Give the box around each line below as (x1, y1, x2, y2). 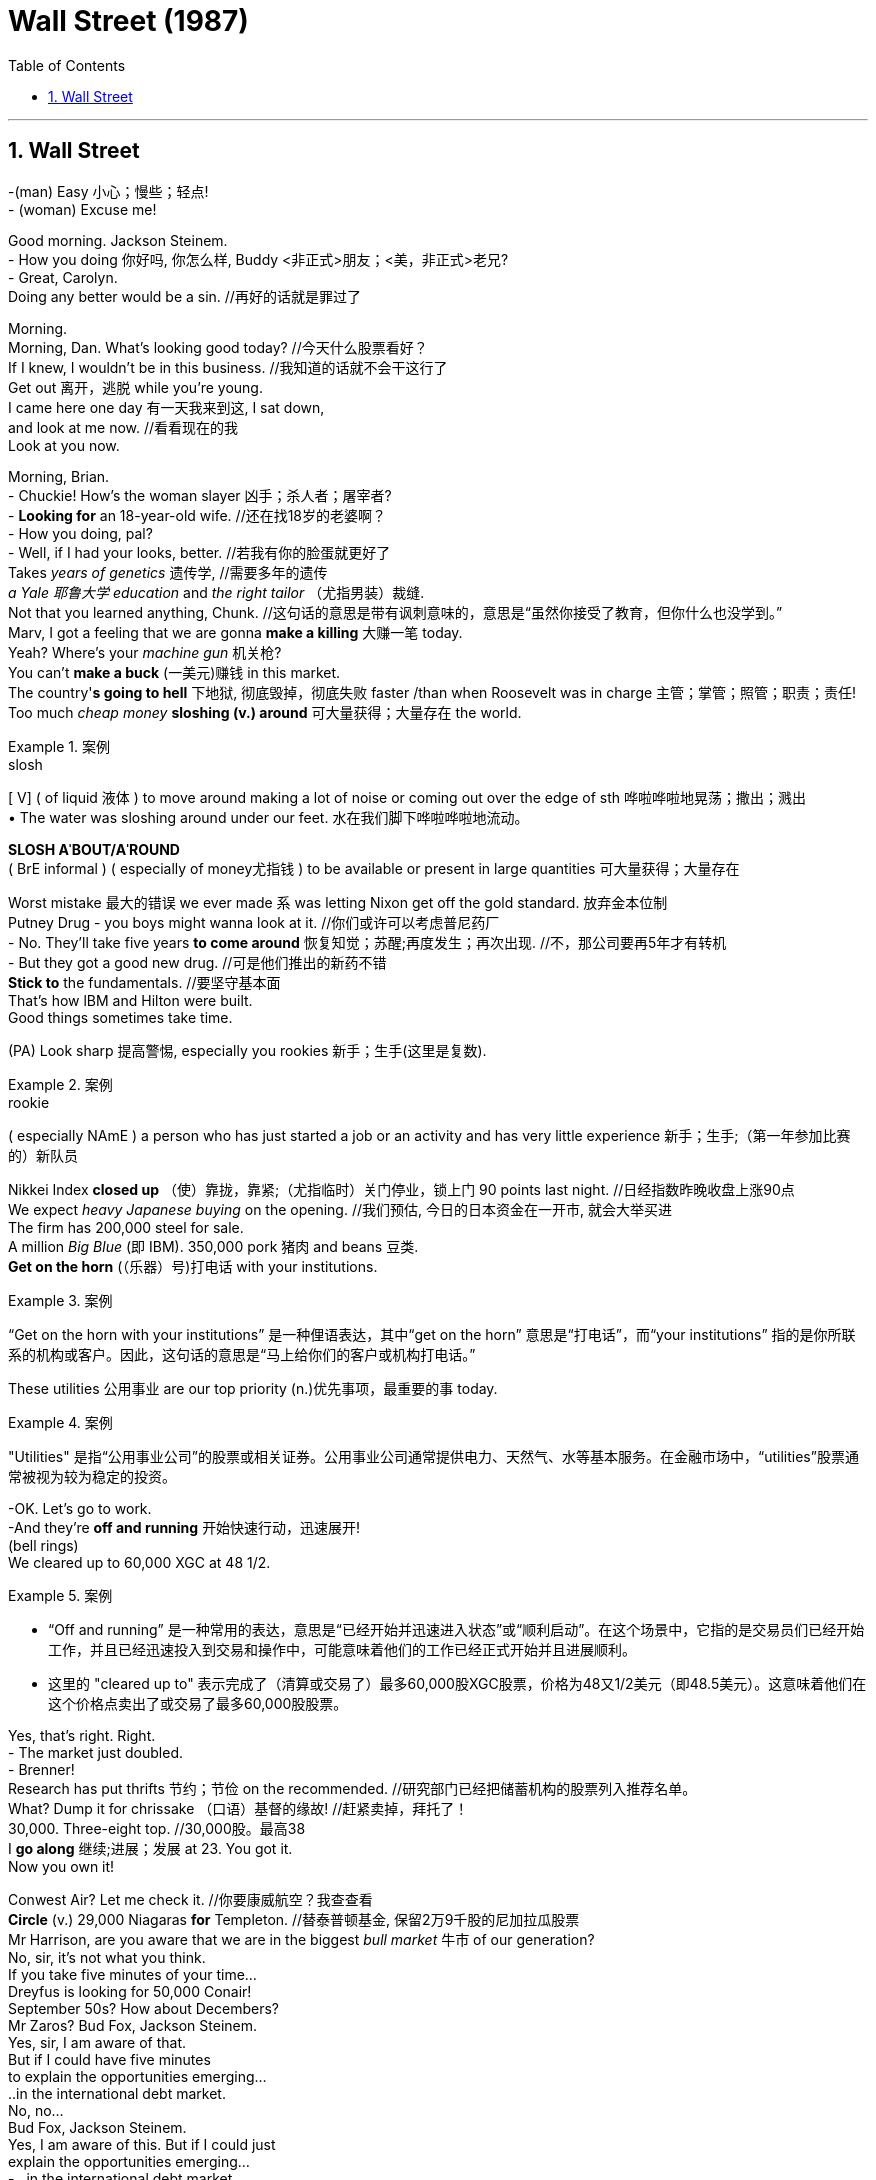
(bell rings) (8, 1536, 79, 1554)
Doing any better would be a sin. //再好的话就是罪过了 (8, 287, 361, 305)
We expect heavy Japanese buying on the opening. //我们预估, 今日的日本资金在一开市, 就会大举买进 (8, 1200, 672, 1218)
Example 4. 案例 (8, 1413, 113, 1431)
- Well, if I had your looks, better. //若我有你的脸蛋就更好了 (8, 543, 391, 561)
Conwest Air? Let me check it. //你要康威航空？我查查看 (8, 1890, 373, 1908)
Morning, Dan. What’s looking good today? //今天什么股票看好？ (8, 338, 428, 356)
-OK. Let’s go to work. (8, 1499, 152, 1517)
